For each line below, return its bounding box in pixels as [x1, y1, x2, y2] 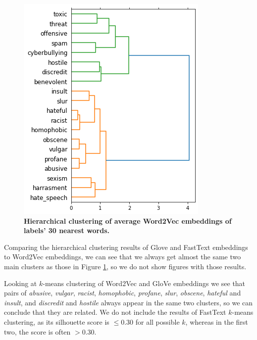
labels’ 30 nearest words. [24, 225, 109, 236]
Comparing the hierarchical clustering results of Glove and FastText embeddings [4, 242, 248, 252]
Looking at [4, 278, 37, 288]
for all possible [135, 316, 180, 327]
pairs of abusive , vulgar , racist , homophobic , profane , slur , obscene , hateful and [4, 288, 241, 298]
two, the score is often [4, 326, 71, 337]
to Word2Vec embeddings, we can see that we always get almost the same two [4, 251, 241, 262]
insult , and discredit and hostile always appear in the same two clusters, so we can [4, 297, 253, 307]
